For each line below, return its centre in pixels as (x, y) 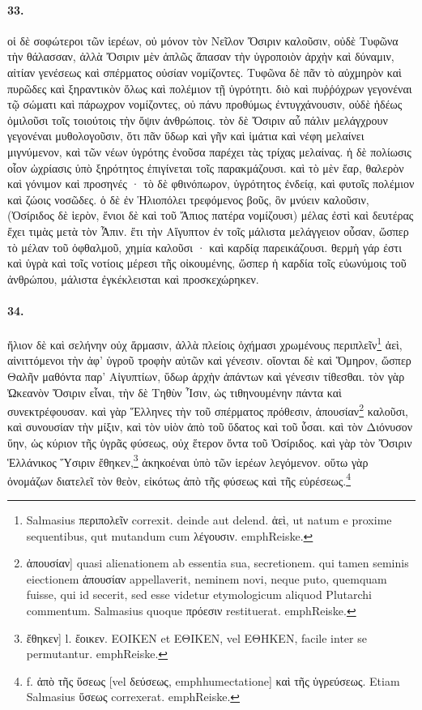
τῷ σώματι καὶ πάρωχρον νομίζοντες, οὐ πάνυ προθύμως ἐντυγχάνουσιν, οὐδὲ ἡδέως (205, 104)
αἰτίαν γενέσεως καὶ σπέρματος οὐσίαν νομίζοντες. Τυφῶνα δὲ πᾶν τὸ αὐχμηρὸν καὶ (205, 72)
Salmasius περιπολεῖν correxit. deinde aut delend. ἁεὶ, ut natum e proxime (209, 520)
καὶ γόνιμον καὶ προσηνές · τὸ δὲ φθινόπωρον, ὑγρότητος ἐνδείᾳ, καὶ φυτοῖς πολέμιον (211, 184)
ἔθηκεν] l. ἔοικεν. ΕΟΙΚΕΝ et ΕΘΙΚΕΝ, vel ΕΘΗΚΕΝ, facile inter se (196, 637)
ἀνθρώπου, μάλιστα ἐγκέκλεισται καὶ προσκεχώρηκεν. (133, 278)
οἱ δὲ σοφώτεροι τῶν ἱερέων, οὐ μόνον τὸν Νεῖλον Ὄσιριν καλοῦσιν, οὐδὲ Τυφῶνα (203, 40)
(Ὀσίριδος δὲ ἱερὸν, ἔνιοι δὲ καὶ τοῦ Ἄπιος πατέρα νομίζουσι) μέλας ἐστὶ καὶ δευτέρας (211, 215)
